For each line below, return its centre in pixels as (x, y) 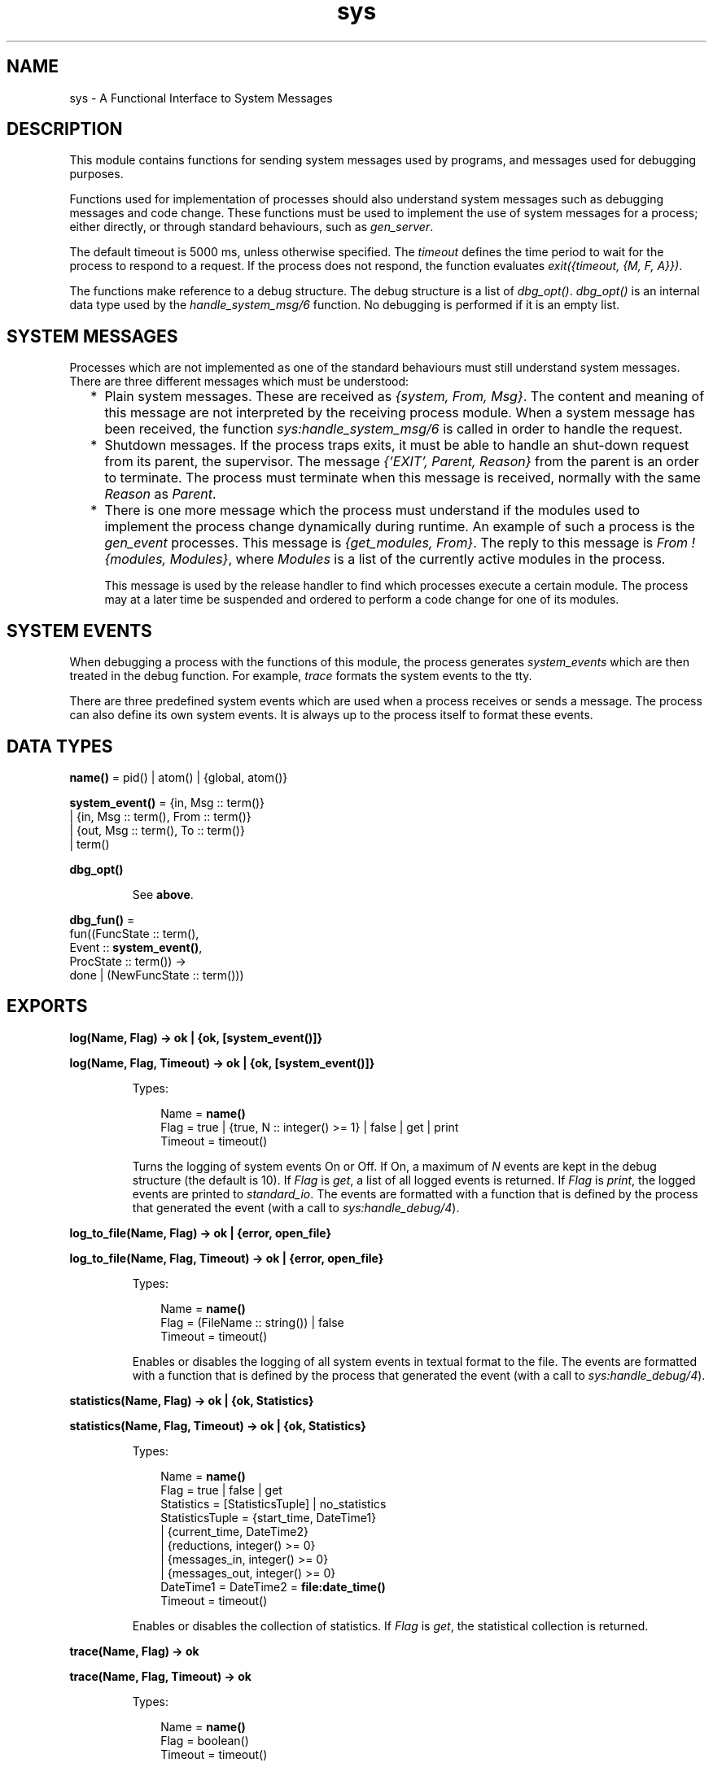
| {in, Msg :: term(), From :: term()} (160, 816)
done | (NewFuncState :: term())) (157, 975)
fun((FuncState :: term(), (134, 933)
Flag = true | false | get (221, 1490)
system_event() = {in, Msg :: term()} (167, 802)
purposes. (96, 174)
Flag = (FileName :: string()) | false (252, 1322)
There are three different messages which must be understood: (239, 382)
